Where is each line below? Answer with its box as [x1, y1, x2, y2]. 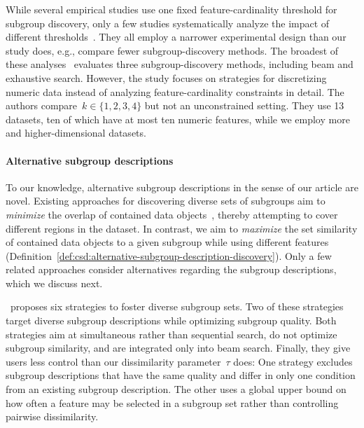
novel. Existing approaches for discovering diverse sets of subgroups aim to [6, 193, 325, 208]
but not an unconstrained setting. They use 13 [144, 98, 344, 113]
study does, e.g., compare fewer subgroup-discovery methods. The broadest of [6, 43, 339, 57]
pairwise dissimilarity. [6, 409, 99, 424]
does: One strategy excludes [233, 354, 353, 368]
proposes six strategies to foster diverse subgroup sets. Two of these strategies [10, 299, 344, 314]
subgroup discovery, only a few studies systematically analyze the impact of [6, 15, 330, 30]
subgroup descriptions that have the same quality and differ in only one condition [6, 368, 356, 382]
